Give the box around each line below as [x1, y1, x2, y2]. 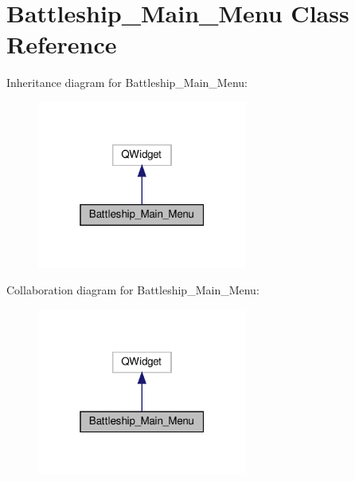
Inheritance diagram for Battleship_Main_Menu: [6, 74, 248, 91]
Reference [6, 28, 117, 61]
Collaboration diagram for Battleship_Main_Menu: [6, 282, 259, 298]
